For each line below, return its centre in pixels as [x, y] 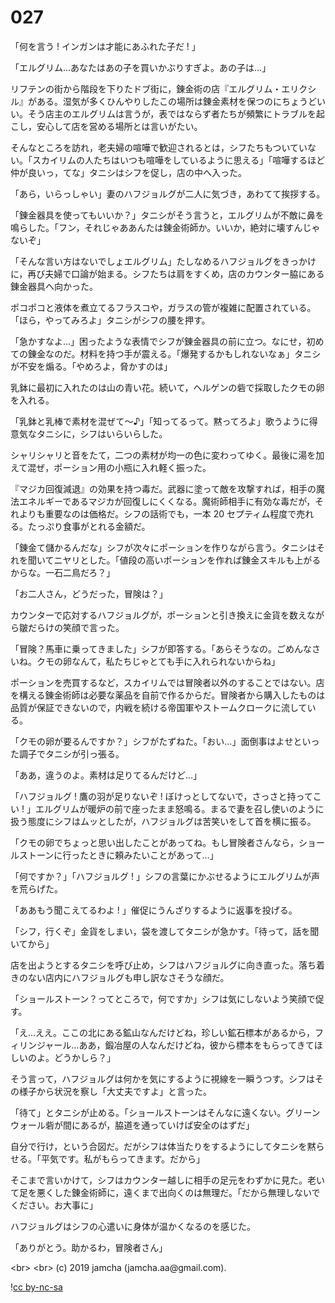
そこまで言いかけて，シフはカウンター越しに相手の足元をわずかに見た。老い [168, 1180]
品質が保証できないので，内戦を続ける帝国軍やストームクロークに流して [159, 707]
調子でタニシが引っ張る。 [71, 753]
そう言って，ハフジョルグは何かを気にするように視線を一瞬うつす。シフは [163, 1078]
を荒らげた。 [36, 888]
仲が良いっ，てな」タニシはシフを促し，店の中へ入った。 [128, 172]
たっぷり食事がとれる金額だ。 [89, 526]
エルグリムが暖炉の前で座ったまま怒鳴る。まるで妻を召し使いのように [179, 808]
